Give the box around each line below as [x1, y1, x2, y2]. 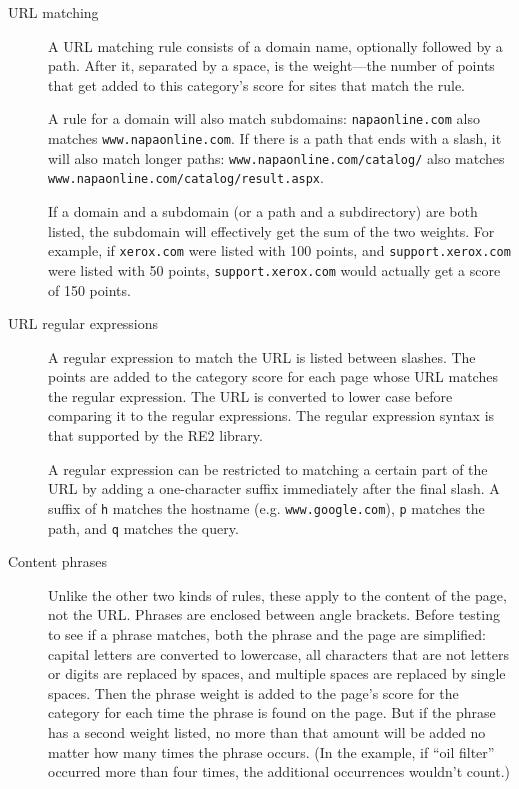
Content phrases [8, 551, 107, 572]
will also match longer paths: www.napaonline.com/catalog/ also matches [48, 147, 505, 168]
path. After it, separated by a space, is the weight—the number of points [48, 55, 495, 76]
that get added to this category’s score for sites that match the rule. [48, 74, 466, 95]
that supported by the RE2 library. [48, 425, 263, 446]
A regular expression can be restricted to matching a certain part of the [48, 458, 488, 479]
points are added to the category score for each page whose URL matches [48, 366, 498, 387]
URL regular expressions [8, 313, 159, 334]
